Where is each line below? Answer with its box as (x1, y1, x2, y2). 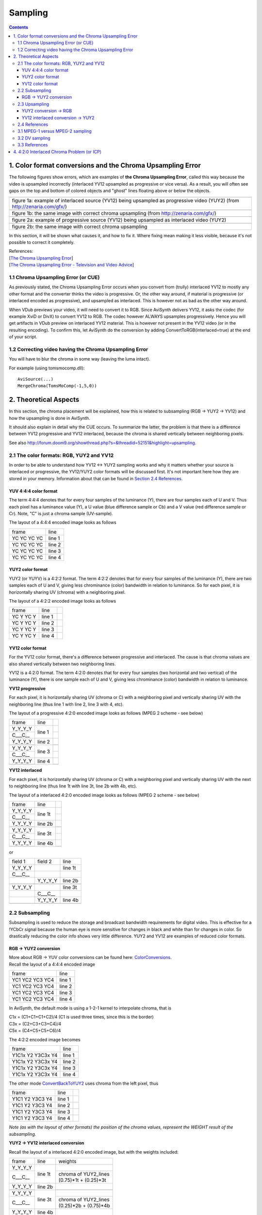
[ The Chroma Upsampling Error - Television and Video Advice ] (9, 262, 134, 268)
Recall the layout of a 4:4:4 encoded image (9, 961, 96, 967)
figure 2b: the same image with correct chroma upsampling (12, 223, 147, 230)
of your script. (9, 334, 37, 340)
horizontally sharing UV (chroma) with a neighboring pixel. (9, 589, 126, 595)
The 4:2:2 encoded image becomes (9, 1037, 81, 1042)
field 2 (37, 858, 52, 865)
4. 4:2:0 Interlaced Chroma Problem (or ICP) (13, 149, 102, 155)
